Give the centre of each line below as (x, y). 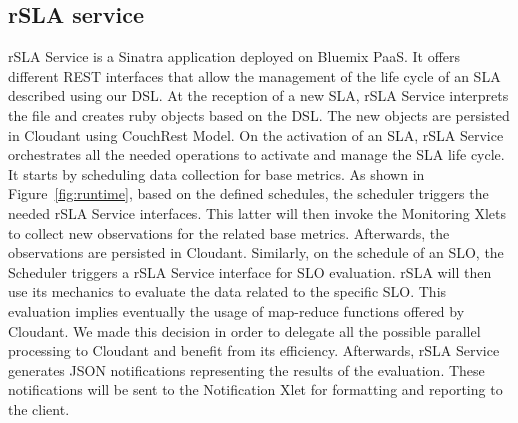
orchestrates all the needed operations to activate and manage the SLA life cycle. (256, 154)
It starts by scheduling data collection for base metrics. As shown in (216, 173)
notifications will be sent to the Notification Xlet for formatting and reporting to (255, 389)
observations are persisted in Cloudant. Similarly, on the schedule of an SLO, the (256, 252)
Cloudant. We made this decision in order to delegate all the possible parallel (244, 330)
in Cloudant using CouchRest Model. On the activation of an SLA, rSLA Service (256, 134)
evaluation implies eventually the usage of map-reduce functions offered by (236, 310)
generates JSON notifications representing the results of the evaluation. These (246, 369)
